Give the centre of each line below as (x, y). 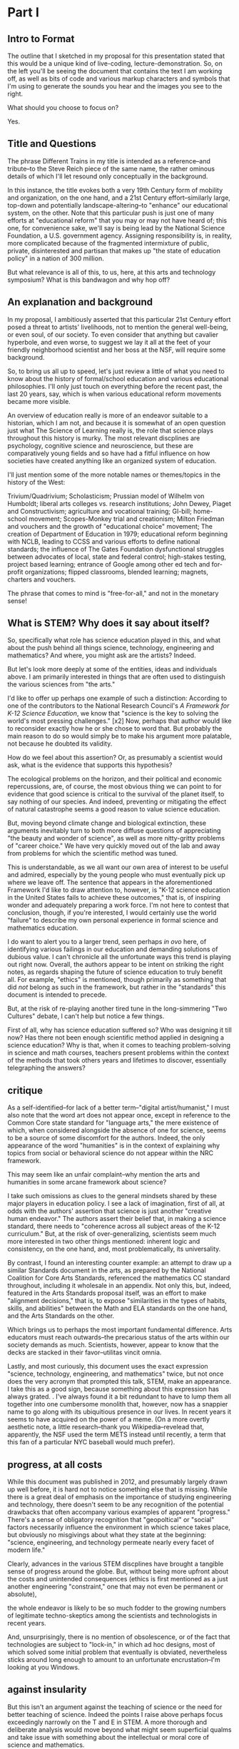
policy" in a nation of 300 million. (56, 258)
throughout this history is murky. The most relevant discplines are (104, 438)
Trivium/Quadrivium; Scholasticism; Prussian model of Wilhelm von (106, 496)
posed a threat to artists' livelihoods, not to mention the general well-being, (118, 327)
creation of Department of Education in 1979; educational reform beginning (118, 534)
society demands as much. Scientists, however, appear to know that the (113, 1345)
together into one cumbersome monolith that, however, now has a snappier (118, 1404)
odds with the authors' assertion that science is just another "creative (110, 1211)
